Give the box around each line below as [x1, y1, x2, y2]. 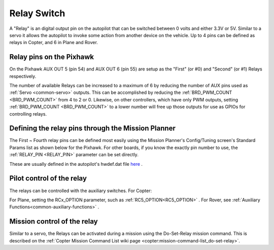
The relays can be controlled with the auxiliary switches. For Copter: [9, 188, 152, 194]
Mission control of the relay [9, 217, 98, 226]
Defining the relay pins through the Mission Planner [9, 124, 176, 133]
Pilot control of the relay [9, 174, 87, 183]
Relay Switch [9, 8, 65, 19]
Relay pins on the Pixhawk [9, 53, 94, 61]
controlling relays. [9, 111, 47, 117]
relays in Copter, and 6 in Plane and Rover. [9, 40, 98, 46]
